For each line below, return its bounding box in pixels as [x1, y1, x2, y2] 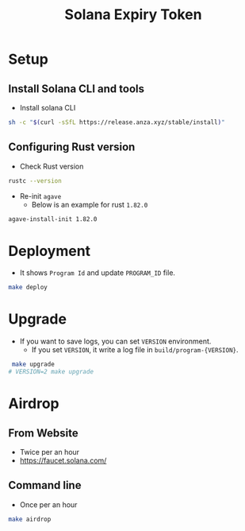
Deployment [8, 242, 91, 260]
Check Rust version [19, 161, 84, 171]
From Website [8, 426, 78, 440]
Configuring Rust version [8, 141, 136, 154]
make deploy [8, 284, 48, 292]
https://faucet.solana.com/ [19, 455, 107, 465]
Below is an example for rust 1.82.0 [31, 200, 148, 209]
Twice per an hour [19, 447, 80, 456]
